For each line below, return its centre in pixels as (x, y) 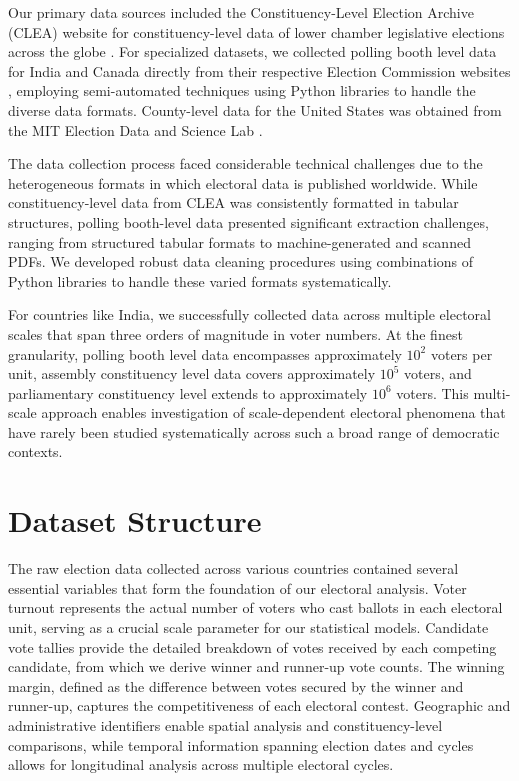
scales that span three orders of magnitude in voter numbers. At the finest (235, 333)
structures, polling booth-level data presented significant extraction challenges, (248, 221)
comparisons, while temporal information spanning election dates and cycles (241, 744)
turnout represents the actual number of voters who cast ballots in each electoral (255, 607)
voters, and (438, 373)
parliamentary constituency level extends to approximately (188, 392)
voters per (461, 353)
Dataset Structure (135, 520)
